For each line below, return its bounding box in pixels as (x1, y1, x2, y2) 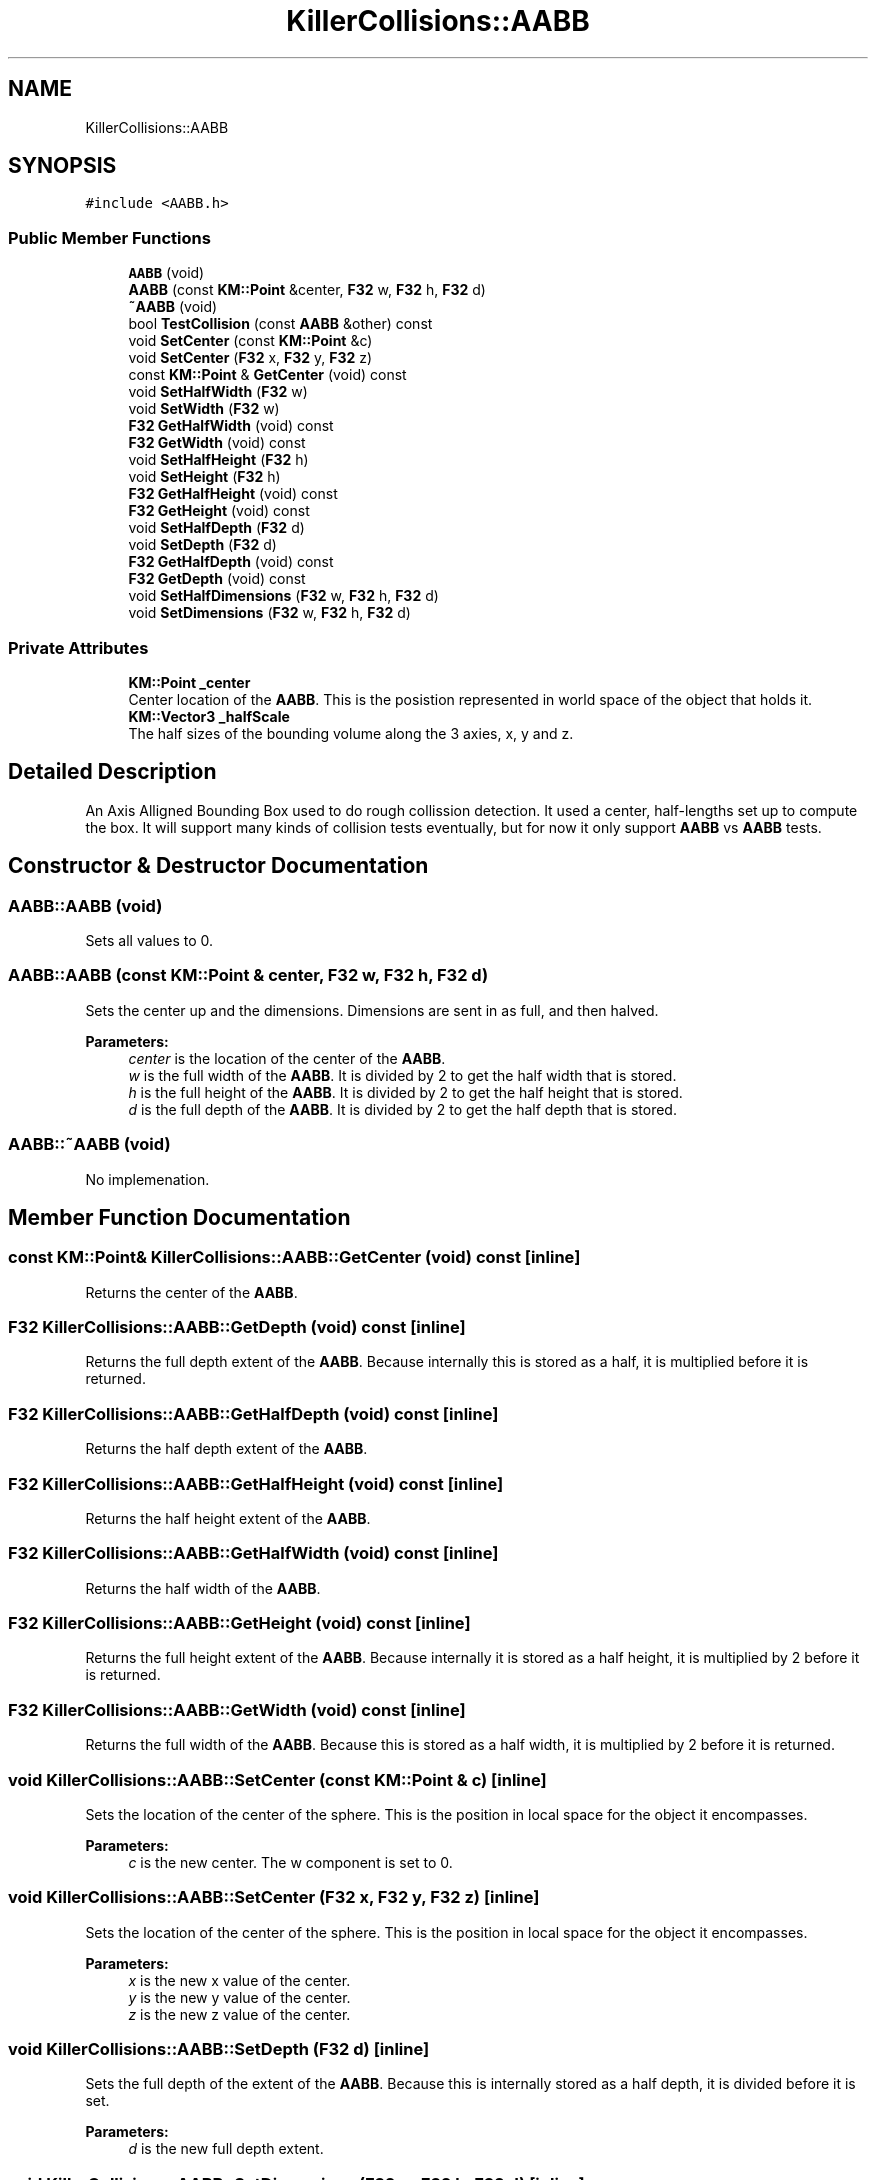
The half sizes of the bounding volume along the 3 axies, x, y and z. (128, 724, 574, 742)
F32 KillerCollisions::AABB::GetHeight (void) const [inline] (8, 1613, 471, 1634)
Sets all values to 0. (85, 932, 213, 949)
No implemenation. (85, 1170, 210, 1188)
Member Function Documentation (8, 1204, 351, 1230)
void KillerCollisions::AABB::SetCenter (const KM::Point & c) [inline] (8, 1769, 547, 1790)
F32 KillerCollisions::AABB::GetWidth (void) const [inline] (8, 1699, 466, 1720)
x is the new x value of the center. (128, 1971, 351, 1989)
